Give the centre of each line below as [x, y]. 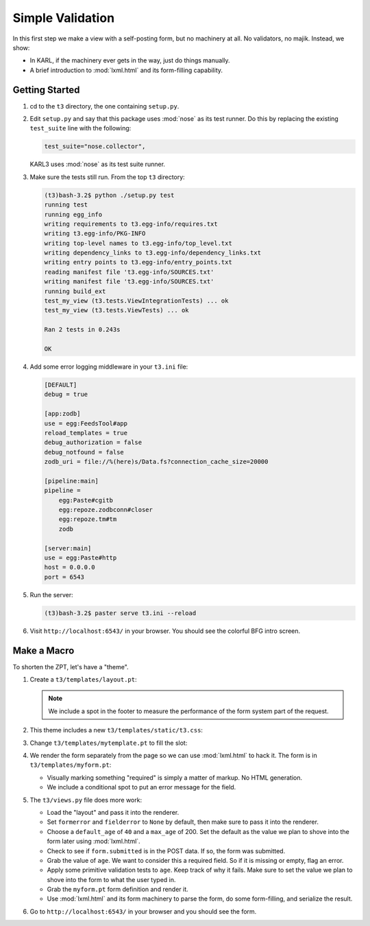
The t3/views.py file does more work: [86, 800]
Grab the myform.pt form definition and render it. [118, 890]
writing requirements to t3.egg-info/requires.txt [131, 224]
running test [66, 205]
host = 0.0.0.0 [70, 567]
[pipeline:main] [72, 481]
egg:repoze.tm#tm [88, 519]
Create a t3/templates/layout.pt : [83, 680]
